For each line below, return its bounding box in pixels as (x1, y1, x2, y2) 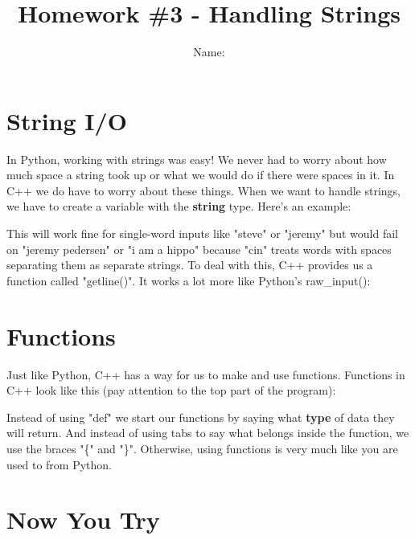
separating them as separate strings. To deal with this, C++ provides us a (6, 256, 373, 273)
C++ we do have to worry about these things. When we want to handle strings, (6, 182, 401, 198)
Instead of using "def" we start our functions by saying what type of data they (6, 408, 395, 425)
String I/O (6, 104, 127, 137)
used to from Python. (6, 456, 112, 472)
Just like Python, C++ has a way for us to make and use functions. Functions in (6, 366, 405, 382)
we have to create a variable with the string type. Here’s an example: (6, 198, 351, 215)
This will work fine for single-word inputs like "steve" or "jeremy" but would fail (6, 225, 398, 242)
